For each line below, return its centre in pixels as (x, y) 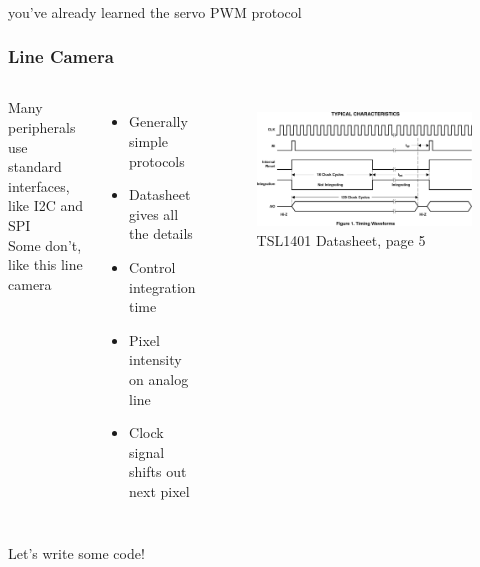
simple (148, 141)
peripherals (42, 127)
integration (162, 286)
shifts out (158, 471)
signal (147, 451)
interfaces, (39, 185)
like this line (45, 264)
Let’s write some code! (76, 552)
